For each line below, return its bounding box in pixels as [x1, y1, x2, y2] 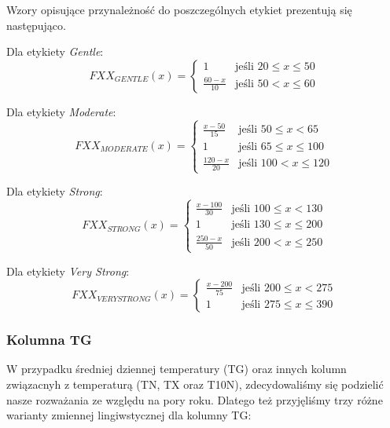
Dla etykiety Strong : [6, 183, 103, 199]
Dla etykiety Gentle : [6, 43, 104, 60]
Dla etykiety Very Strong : [6, 262, 130, 279]
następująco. [6, 16, 66, 33]
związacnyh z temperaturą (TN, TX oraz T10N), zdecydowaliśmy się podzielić [6, 375, 384, 392]
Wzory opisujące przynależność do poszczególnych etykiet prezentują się [6, 2, 352, 17]
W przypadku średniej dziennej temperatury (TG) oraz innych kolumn [6, 360, 347, 377]
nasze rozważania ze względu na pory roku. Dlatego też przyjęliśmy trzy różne [6, 391, 383, 408]
